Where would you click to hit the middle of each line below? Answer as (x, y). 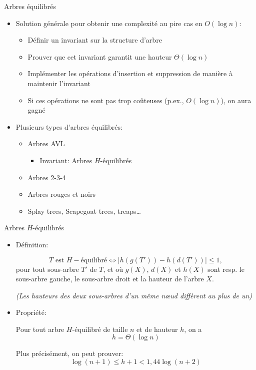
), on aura (236, 100)
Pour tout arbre (40, 329)
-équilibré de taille (100, 329)
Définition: (32, 244)
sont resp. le (226, 269)
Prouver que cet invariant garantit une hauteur (100, 56)
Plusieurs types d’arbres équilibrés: (69, 126)
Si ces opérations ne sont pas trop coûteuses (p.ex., (106, 100)
